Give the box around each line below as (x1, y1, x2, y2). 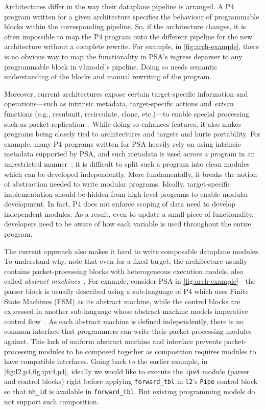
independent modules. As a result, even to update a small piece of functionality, (4, 208, 254, 219)
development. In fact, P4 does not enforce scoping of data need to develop (4, 198, 236, 209)
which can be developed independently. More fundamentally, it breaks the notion (4, 168, 257, 179)
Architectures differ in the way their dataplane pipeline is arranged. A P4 (4, 1, 234, 11)
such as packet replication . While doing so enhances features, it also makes (4, 118, 242, 129)
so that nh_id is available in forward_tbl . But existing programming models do (4, 386, 255, 397)
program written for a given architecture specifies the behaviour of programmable (4, 11, 259, 21)
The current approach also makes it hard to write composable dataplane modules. (4, 245, 260, 256)
